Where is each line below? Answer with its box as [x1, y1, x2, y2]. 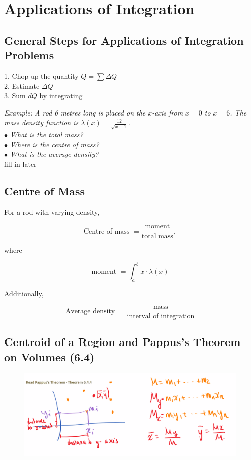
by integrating [39, 90, 83, 101]
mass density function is [4, 117, 79, 128]
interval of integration [127, 312, 195, 320]
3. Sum [4, 90, 26, 101]
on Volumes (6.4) [4, 349, 95, 364]
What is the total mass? [10, 129, 83, 140]
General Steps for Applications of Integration [4, 32, 244, 48]
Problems [4, 47, 54, 63]
